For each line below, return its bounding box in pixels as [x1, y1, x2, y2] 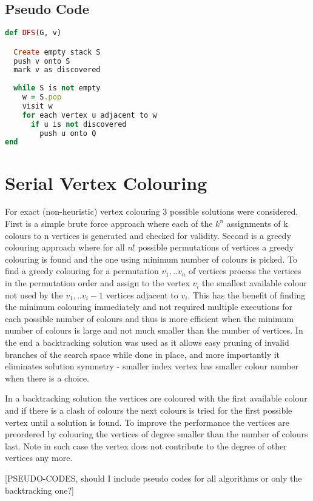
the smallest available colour [202, 277, 307, 289]
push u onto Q [39, 129, 96, 138]
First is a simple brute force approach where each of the [5, 217, 213, 230]
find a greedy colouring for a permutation [5, 264, 159, 277]
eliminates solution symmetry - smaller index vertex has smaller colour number [5, 360, 299, 372]
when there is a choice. [5, 371, 89, 384]
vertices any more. [5, 451, 73, 464]
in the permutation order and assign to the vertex [5, 277, 190, 289]
